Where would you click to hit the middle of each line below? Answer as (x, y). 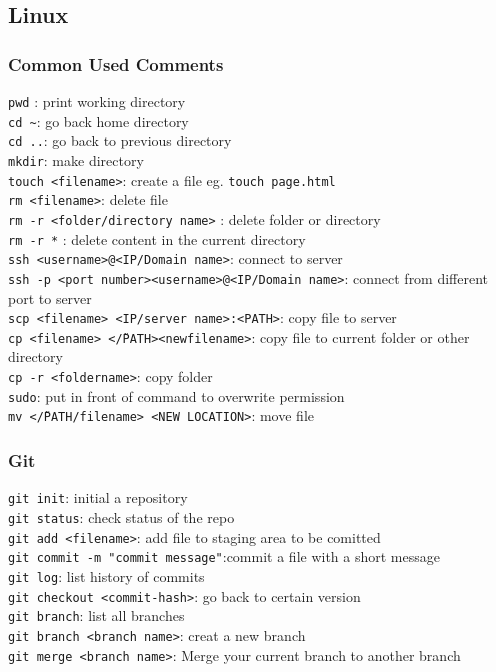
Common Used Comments (116, 63)
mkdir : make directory (76, 159)
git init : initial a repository (98, 497)
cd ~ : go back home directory (98, 120)
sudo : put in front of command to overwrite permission (176, 395)
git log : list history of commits (106, 575)
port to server (50, 297)
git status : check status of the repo (121, 516)
